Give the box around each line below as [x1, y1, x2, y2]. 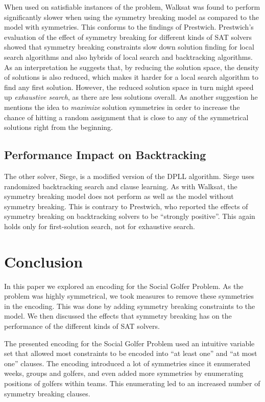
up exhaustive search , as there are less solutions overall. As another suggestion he [4, 92, 258, 102]
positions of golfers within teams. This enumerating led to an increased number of [4, 377, 260, 388]
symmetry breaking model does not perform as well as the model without [4, 191, 234, 202]
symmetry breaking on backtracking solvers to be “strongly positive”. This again [4, 211, 255, 221]
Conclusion [4, 251, 83, 272]
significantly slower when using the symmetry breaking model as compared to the [4, 11, 259, 22]
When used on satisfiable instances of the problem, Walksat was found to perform [4, 2, 260, 12]
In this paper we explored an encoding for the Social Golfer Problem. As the [4, 280, 244, 291]
